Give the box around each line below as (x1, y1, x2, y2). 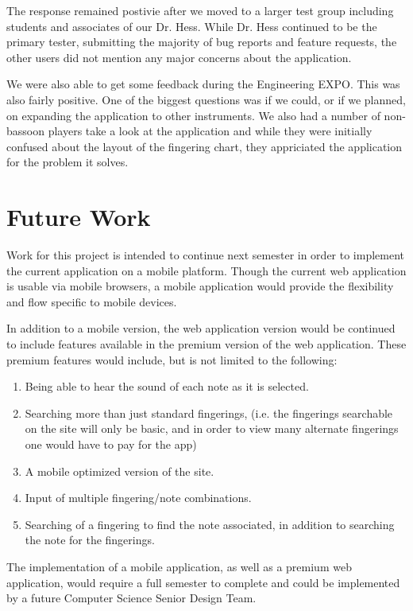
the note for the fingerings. (25, 531, 155, 548)
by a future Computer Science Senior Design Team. (6, 590, 257, 606)
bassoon (6, 123, 44, 139)
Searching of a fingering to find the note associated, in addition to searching (25, 516, 395, 532)
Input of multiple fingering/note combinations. (25, 489, 252, 506)
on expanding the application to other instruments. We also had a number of (6, 107, 380, 123)
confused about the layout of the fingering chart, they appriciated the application (6, 138, 403, 154)
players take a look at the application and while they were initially (48, 123, 372, 139)
